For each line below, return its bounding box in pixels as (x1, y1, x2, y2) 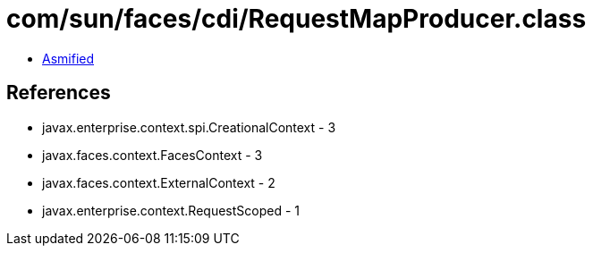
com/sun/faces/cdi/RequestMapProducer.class (6, 4, 587, 34)
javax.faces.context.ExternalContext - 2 (42, 174, 275, 190)
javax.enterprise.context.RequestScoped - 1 (42, 202, 300, 218)
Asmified (42, 50, 95, 66)
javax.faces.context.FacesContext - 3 (42, 147, 263, 163)
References (6, 81, 111, 105)
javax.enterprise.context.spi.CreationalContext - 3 (42, 119, 336, 135)
